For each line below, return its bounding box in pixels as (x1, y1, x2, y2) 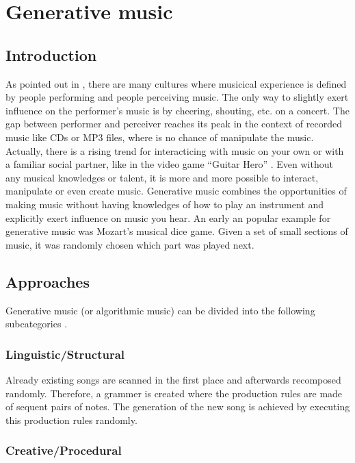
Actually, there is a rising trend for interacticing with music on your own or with (5, 143, 344, 158)
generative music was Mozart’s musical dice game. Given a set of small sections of (5, 224, 348, 238)
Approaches (5, 271, 90, 292)
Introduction (5, 44, 97, 65)
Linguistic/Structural (5, 345, 125, 362)
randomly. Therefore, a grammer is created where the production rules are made (5, 386, 343, 400)
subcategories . (5, 316, 68, 331)
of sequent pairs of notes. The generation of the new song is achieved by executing (5, 399, 350, 414)
